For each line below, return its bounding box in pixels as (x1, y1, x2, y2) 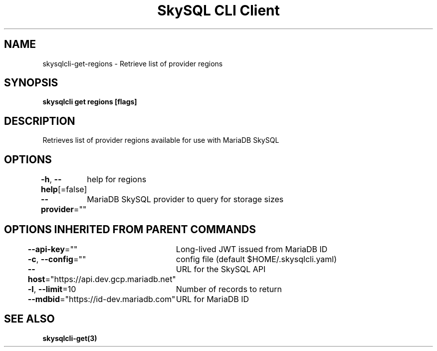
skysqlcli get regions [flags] (42, 97, 137, 106)
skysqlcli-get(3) (42, 334, 97, 343)
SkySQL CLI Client (157, 2, 280, 19)
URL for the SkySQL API (176, 264, 266, 274)
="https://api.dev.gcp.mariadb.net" (45, 274, 176, 284)
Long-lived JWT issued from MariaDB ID (176, 244, 328, 254)
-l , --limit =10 (27, 284, 76, 294)
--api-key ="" (27, 244, 78, 254)
